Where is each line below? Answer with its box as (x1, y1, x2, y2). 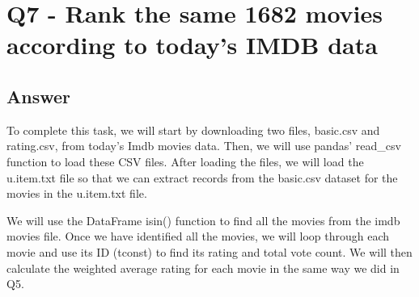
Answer (6, 83, 71, 108)
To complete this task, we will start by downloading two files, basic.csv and (6, 121, 380, 138)
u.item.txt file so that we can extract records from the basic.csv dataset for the (6, 169, 398, 186)
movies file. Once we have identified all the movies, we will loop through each (6, 228, 390, 245)
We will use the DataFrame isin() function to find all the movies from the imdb (6, 211, 400, 228)
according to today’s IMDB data (6, 28, 378, 61)
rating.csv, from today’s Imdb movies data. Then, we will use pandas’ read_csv (6, 137, 401, 154)
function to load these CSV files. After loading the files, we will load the (6, 153, 364, 169)
